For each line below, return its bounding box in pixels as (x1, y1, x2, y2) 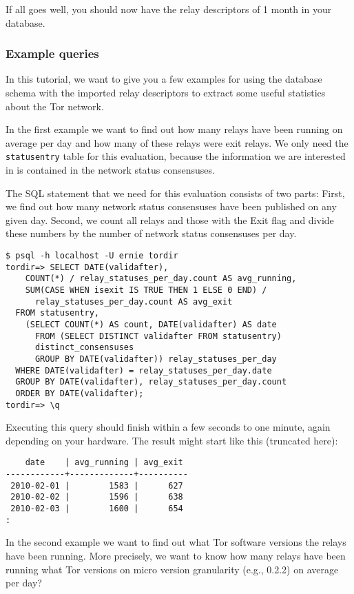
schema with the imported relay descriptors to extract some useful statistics (6, 85, 326, 99)
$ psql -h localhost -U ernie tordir (6, 251, 178, 260)
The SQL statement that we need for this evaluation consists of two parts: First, (6, 185, 345, 200)
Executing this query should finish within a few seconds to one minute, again (6, 420, 331, 434)
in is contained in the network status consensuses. (6, 163, 215, 177)
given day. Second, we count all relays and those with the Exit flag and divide (6, 212, 334, 227)
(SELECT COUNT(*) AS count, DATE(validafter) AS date (25, 319, 277, 329)
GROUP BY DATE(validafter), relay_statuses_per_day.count (15, 377, 287, 387)
